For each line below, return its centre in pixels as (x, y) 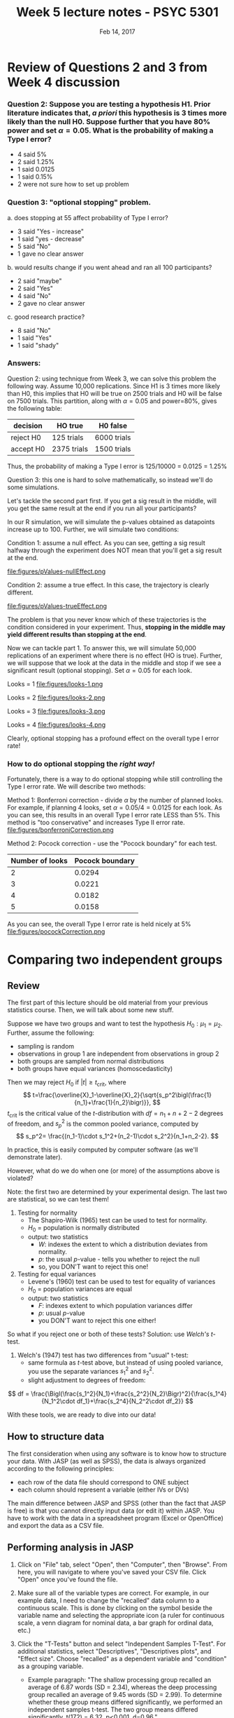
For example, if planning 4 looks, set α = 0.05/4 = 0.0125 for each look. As (115, 807)
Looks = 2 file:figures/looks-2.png (56, 697)
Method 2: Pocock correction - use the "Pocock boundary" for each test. (112, 844)
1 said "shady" (38, 345)
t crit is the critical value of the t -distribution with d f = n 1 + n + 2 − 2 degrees (115, 1114)
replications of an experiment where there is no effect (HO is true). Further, (115, 655)
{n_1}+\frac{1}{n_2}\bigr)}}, (113, 1102)
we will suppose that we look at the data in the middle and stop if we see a (114, 662)
